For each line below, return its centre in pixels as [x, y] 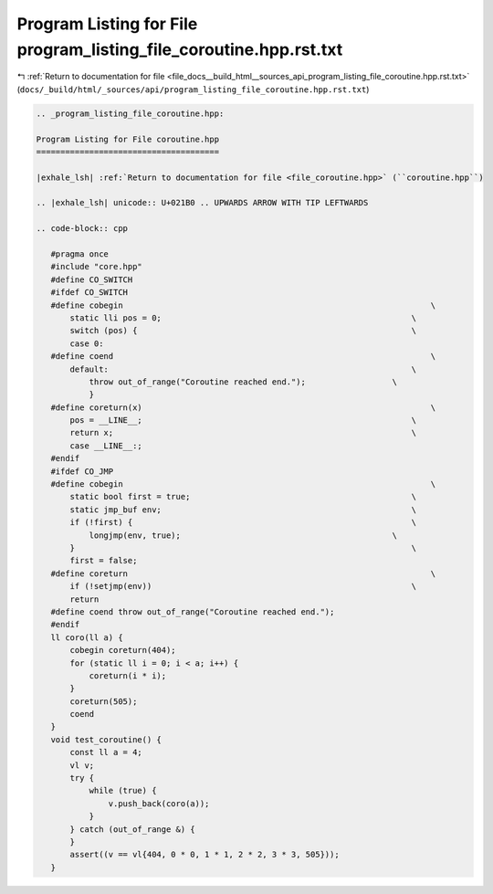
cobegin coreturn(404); [123, 650]
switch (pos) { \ [243, 331]
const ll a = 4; [106, 752]
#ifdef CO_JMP [82, 471]
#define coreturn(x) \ [243, 407]
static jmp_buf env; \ [243, 510]
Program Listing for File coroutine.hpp [127, 139]
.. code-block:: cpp [82, 229]
